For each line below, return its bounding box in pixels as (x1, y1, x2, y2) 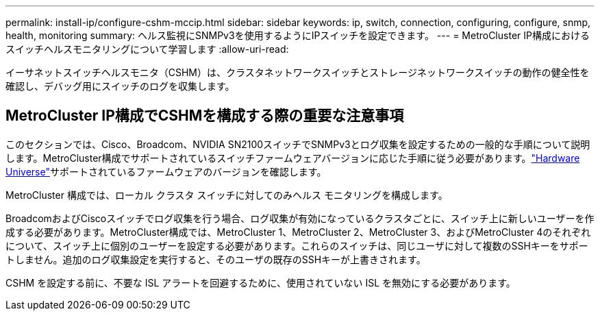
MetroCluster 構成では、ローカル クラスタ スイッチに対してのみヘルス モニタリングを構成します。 (5, 189, 448, 201)
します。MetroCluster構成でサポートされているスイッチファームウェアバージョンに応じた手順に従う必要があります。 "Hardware (5, 151, 580, 164)
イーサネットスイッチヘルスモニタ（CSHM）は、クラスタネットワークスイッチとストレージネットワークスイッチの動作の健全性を (5, 66, 590, 78)
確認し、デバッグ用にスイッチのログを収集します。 (5, 80, 235, 92)
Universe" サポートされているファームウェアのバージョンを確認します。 (5, 165, 327, 178)
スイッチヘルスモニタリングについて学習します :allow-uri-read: (5, 43, 289, 55)
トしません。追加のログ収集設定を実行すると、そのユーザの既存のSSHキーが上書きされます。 (5, 253, 426, 265)
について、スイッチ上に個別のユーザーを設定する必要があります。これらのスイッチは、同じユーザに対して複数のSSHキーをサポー (5, 239, 588, 252)
